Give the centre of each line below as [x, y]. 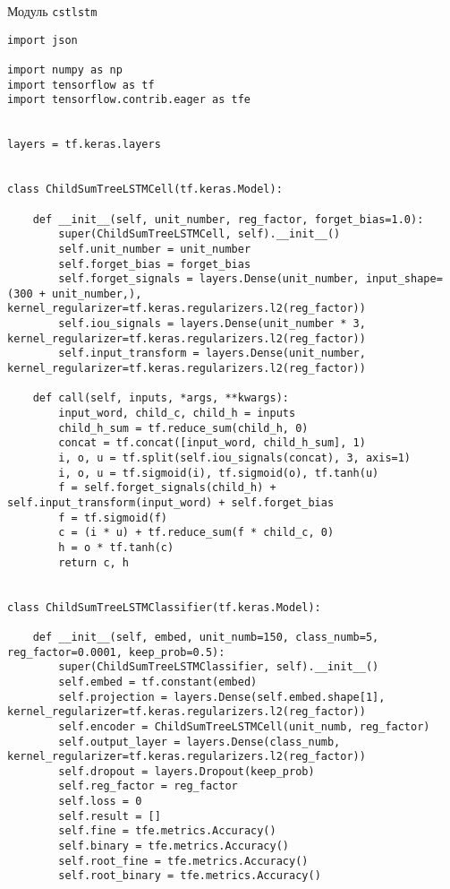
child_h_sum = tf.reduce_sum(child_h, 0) [183, 428]
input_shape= [404, 279]
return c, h [94, 562]
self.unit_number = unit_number [155, 249]
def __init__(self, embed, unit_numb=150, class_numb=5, [206, 637]
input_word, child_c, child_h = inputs [177, 414]
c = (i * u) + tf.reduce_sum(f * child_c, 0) [196, 533]
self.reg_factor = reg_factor [148, 786]
